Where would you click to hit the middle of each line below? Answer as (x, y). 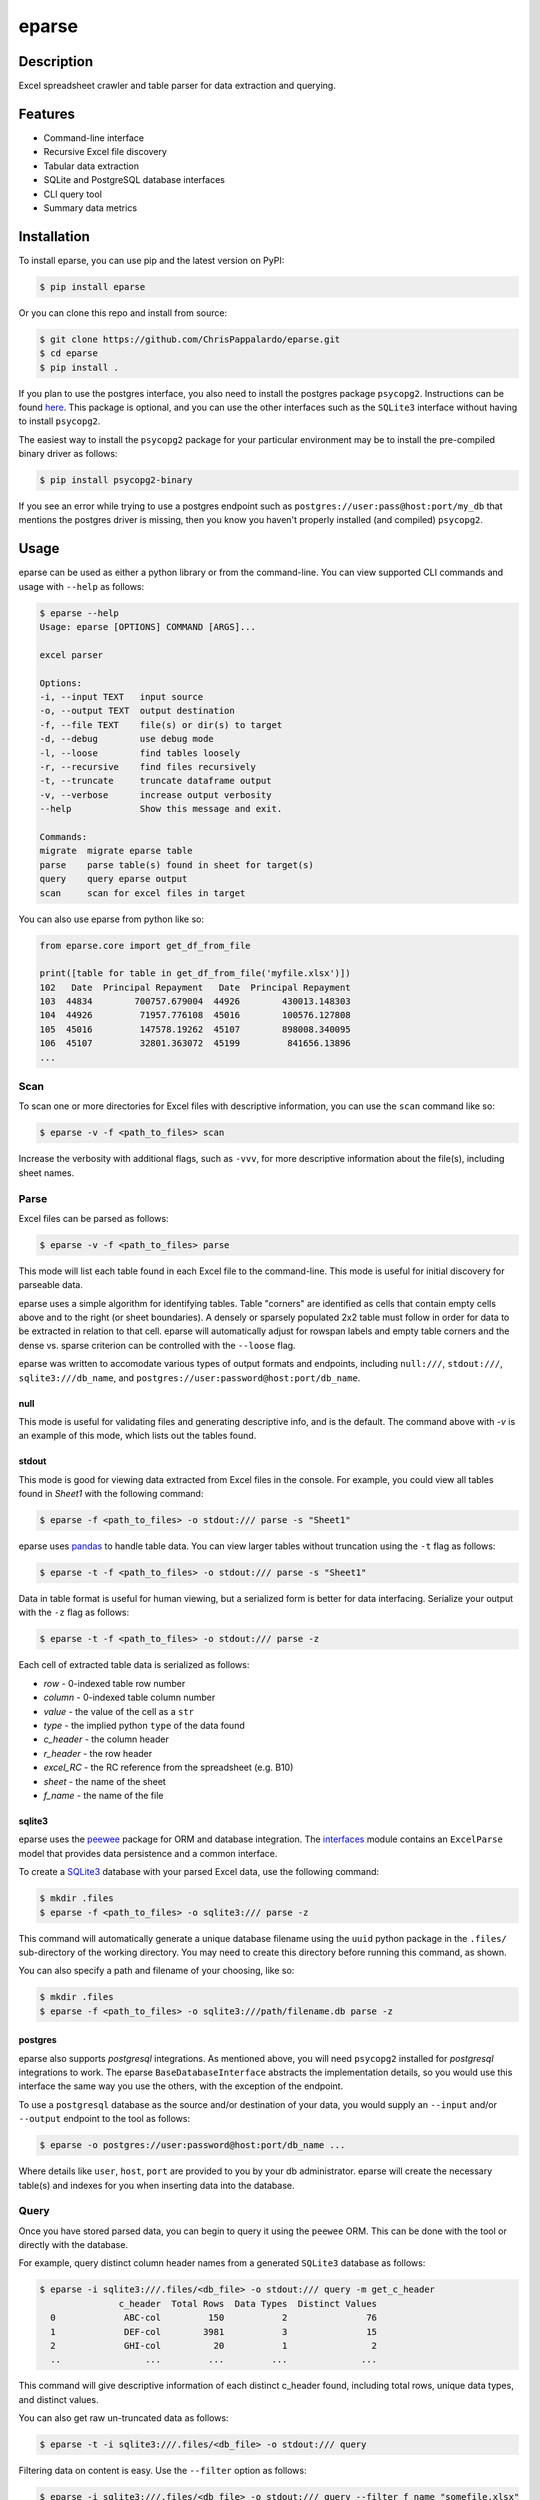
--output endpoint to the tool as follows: (104, 2119)
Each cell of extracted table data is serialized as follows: (134, 1665)
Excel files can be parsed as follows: (93, 1218)
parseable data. (51, 1285)
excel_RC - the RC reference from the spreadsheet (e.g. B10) (168, 1767)
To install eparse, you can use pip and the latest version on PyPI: (151, 260)
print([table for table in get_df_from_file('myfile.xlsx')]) (195, 973)
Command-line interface (94, 137)
